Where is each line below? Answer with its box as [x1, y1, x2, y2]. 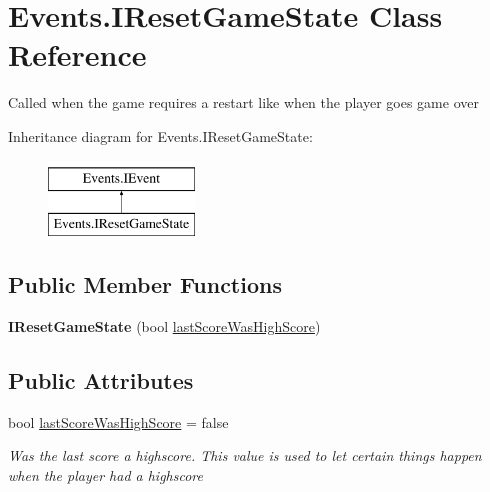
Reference [8, 34, 147, 75]
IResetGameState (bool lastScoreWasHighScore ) [8, 315, 321, 336]
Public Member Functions [8, 269, 282, 300]
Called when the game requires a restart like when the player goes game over [8, 92, 479, 113]
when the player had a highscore [8, 464, 204, 485]
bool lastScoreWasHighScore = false [8, 411, 229, 432]
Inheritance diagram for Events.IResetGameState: [8, 125, 313, 146]
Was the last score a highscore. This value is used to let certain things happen [8, 445, 482, 466]
